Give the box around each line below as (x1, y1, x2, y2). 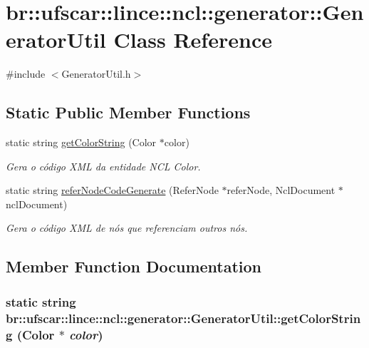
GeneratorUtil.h (61, 66, 131, 81)
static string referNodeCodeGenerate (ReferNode (6, 183, 219, 198)
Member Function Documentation (6, 255, 262, 277)
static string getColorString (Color (6, 135, 157, 150)
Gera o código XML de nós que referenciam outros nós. (6, 220, 248, 235)
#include (6, 66, 46, 81)
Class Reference (113, 25, 272, 54)
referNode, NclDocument (227, 183, 336, 198)
